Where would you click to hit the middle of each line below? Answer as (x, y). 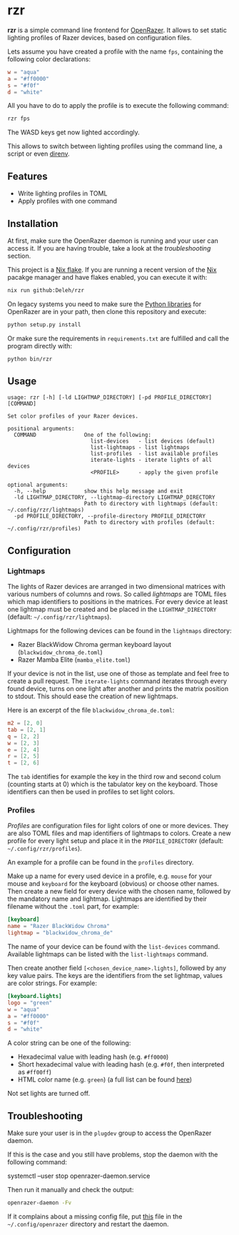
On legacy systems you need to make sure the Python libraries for (105, 304)
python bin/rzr (30, 359)
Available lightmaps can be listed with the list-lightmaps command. (108, 954)
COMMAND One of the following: (83, 435)
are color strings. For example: (52, 983)
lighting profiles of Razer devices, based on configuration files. (100, 37)
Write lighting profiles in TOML (62, 193)
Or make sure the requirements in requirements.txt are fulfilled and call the (118, 338)
